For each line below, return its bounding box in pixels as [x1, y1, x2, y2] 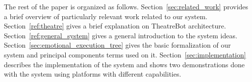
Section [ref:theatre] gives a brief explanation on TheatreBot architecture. [4, 21, 226, 31]
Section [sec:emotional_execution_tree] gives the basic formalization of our [4, 40, 231, 50]
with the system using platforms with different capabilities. [4, 69, 181, 79]
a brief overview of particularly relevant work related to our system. [4, 11, 208, 21]
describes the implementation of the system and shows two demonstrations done [4, 59, 245, 69]
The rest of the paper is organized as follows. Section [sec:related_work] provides [4, 1, 249, 11]
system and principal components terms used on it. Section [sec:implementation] [4, 49, 246, 59]
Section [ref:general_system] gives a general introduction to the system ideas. [4, 30, 237, 40]
